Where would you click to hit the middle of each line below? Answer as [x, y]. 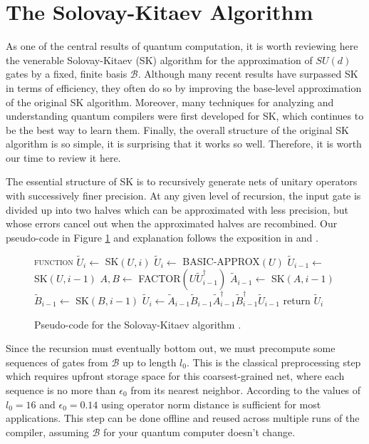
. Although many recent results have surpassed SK [248, 74]
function [54, 261]
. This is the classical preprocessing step [274, 362]
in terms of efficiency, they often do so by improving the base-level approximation [184, 87]
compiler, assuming [47, 432]
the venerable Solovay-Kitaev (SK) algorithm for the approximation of [159, 60]
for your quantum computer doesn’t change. [199, 432]
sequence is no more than [61, 389]
